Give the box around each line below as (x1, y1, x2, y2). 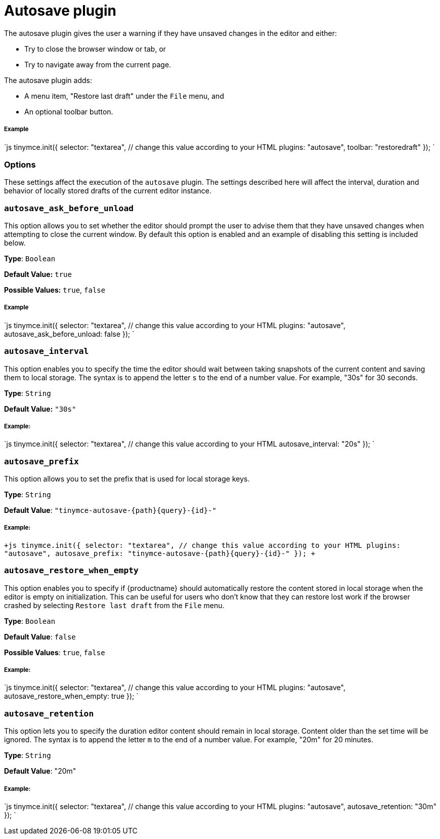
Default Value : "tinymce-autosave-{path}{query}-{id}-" (4, 506, 216, 515)
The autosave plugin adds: (4, 75, 92, 85)
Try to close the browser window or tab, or (24, 44, 166, 53)
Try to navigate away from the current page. (24, 60, 171, 69)
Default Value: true (4, 270, 72, 279)
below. (4, 238, 26, 248)
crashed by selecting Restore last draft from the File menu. (4, 601, 225, 610)
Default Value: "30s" (4, 404, 76, 413)
